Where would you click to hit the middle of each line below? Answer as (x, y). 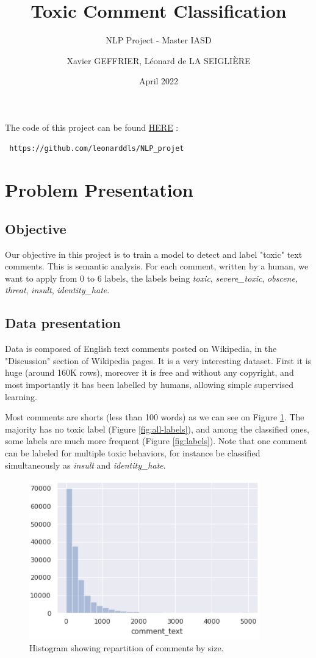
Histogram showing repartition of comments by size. (127, 647)
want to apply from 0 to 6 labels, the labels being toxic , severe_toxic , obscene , (151, 278)
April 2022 (159, 81)
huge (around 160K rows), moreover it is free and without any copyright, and (149, 372)
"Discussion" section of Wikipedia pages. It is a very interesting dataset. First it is (158, 360)
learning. (21, 396)
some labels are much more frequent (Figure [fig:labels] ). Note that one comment (156, 441)
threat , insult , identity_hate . (57, 290)
